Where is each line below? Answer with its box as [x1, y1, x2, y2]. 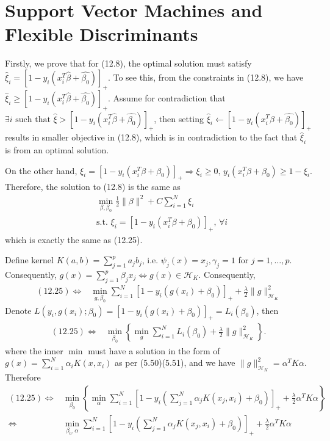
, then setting [154, 112, 204, 125]
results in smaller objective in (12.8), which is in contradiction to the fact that [5, 131, 298, 144]
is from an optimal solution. [5, 144, 109, 156]
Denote [5, 304, 32, 316]
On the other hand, [5, 164, 77, 177]
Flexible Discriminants [5, 21, 198, 46]
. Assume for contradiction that [107, 91, 226, 104]
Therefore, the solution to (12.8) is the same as [5, 180, 181, 193]
